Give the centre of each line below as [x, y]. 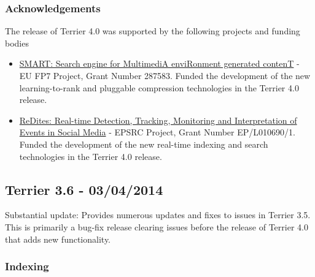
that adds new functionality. [58, 239]
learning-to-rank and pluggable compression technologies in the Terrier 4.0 [159, 87]
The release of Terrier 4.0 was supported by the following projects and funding [153, 31]
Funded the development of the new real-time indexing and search [144, 144]
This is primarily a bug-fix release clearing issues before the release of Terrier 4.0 [157, 226]
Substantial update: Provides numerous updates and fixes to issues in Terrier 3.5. [158, 215]
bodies [17, 43]
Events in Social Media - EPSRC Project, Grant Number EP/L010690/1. [157, 132]
